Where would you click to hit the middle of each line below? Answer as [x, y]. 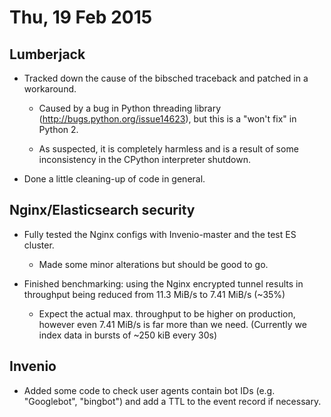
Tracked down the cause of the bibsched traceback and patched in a [166, 78]
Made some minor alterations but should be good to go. [153, 264]
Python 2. [58, 129]
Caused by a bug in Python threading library [130, 108]
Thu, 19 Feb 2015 [81, 17]
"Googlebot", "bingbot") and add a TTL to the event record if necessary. [172, 401]
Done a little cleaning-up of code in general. [114, 179]
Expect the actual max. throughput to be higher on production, [167, 313]
